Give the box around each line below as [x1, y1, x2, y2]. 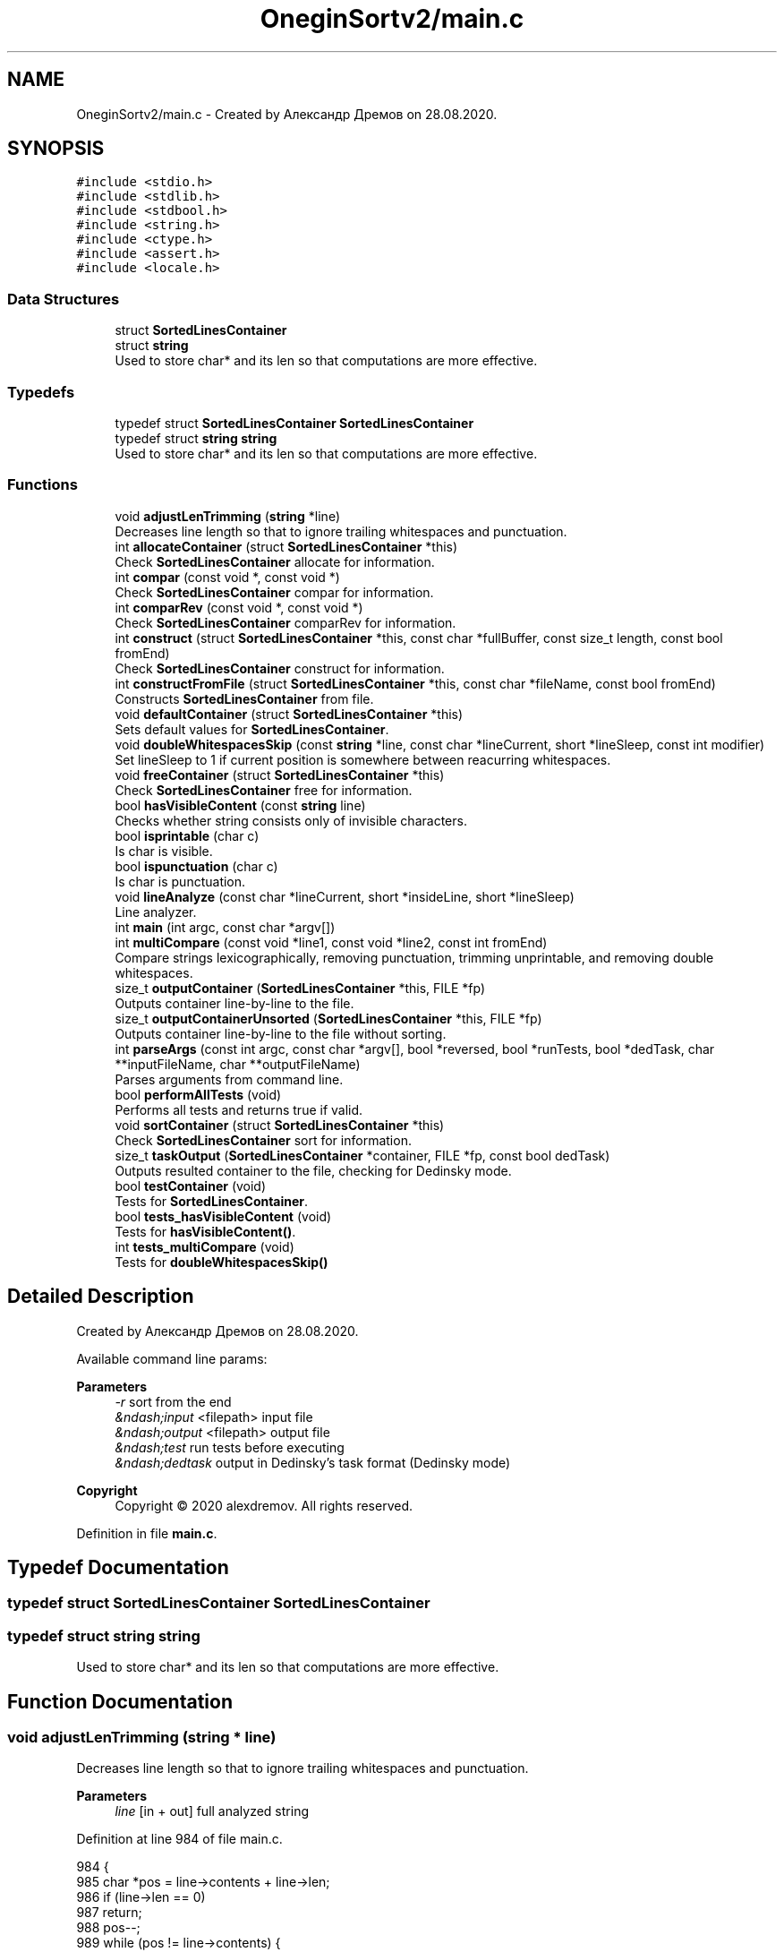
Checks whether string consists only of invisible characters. [115, 812, 467, 828]
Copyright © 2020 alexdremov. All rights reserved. [115, 1497, 413, 1513]
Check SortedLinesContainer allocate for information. [115, 553, 435, 569]
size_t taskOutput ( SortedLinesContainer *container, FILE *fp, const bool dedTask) [115, 1147, 610, 1163]
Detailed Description [7, 1285, 194, 1308]
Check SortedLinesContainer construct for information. [115, 660, 445, 676]
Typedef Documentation [7, 1555, 229, 1579]
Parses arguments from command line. [115, 1071, 344, 1087]
